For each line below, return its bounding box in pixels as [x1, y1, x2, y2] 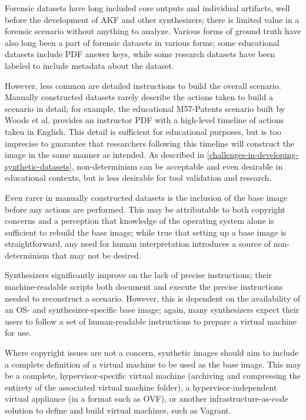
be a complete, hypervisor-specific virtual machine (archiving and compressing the [5, 369, 301, 382]
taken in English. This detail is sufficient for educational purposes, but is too [5, 125, 281, 137]
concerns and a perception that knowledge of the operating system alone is [5, 214, 274, 227]
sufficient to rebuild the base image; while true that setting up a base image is [5, 226, 287, 238]
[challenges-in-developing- [207, 148, 298, 161]
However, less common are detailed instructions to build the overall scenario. [5, 79, 281, 91]
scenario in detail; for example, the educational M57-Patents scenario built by [5, 102, 285, 114]
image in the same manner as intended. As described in [5, 148, 205, 161]
